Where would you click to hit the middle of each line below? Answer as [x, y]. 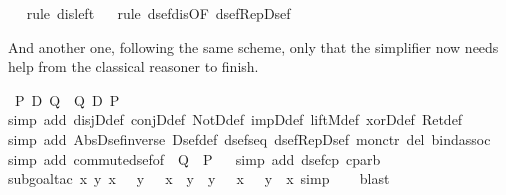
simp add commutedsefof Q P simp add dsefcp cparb [194, 158]
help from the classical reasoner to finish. [133, 66]
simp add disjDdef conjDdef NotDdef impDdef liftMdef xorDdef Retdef [235, 119]
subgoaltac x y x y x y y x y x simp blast [199, 178]
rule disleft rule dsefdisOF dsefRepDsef [158, 13]
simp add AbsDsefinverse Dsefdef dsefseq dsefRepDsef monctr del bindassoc [249, 138]
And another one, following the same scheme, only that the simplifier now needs [253, 46]
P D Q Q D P [67, 99]
